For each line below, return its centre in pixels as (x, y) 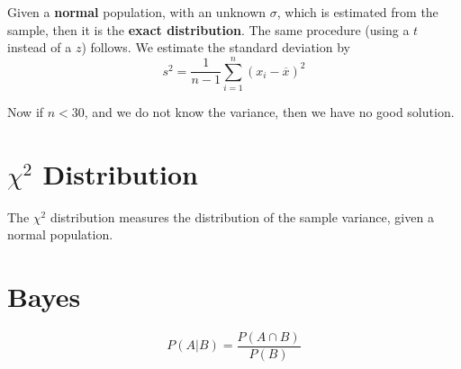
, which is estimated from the (357, 12)
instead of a (40, 47)
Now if (26, 111)
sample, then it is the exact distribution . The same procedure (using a (208, 29)
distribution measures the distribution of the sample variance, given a (242, 216)
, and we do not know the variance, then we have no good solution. (269, 111)
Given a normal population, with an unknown (137, 12)
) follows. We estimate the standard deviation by (216, 47)
